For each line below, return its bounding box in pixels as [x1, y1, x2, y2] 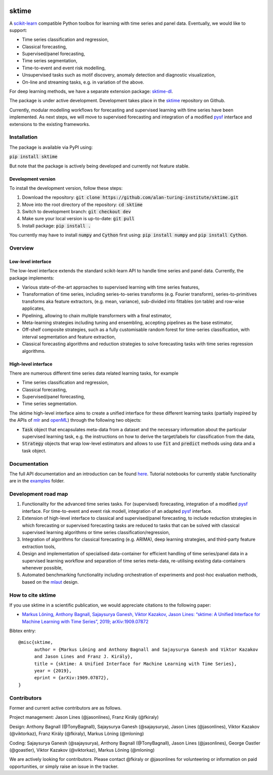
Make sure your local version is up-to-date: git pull [22, 216, 135, 222]
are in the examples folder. [9, 478, 65, 484]
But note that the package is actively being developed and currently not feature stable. [9, 162, 190, 169]
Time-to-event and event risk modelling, [22, 65, 106, 71]
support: [9, 27, 27, 33]
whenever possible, [22, 564, 63, 570]
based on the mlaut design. [22, 579, 79, 585]
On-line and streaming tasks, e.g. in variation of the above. [22, 79, 144, 85]
